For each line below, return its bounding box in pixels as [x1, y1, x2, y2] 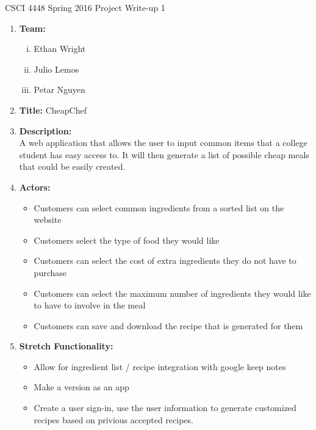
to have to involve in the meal [34, 299, 146, 312]
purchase [34, 266, 66, 279]
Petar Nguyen [34, 83, 85, 96]
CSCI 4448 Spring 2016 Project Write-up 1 [5, 1, 165, 13]
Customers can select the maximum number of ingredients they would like [34, 286, 311, 299]
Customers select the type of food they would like [34, 233, 220, 246]
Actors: [19, 180, 51, 193]
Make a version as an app [34, 381, 129, 393]
